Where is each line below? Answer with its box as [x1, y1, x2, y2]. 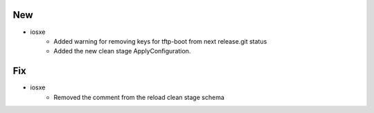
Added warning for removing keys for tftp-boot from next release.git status [53, 37, 267, 45]
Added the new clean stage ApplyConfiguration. [53, 47, 191, 55]
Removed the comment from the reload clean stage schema [53, 93, 225, 101]
